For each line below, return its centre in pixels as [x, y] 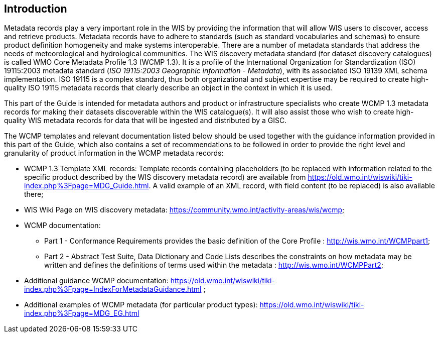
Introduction [36, 9]
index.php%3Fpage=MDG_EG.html [82, 313]
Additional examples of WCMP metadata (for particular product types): [141, 305]
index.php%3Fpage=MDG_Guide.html [87, 186]
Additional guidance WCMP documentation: [96, 281]
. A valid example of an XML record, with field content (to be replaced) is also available [292, 186]
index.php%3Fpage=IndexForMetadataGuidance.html [113, 289]
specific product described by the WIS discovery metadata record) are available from [165, 177]
